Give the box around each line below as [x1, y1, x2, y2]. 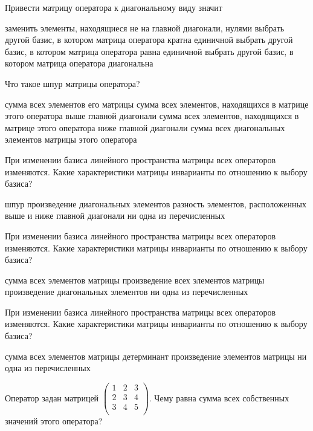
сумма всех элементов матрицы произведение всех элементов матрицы [5, 273, 265, 286]
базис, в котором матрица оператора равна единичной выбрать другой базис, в [5, 45, 294, 57]
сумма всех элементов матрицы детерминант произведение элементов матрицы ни [5, 349, 307, 362]
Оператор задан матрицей [5, 391, 99, 404]
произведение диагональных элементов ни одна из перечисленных [5, 285, 248, 298]
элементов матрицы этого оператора [5, 133, 137, 146]
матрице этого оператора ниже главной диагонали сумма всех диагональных [5, 121, 285, 134]
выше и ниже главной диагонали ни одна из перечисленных [5, 209, 225, 222]
